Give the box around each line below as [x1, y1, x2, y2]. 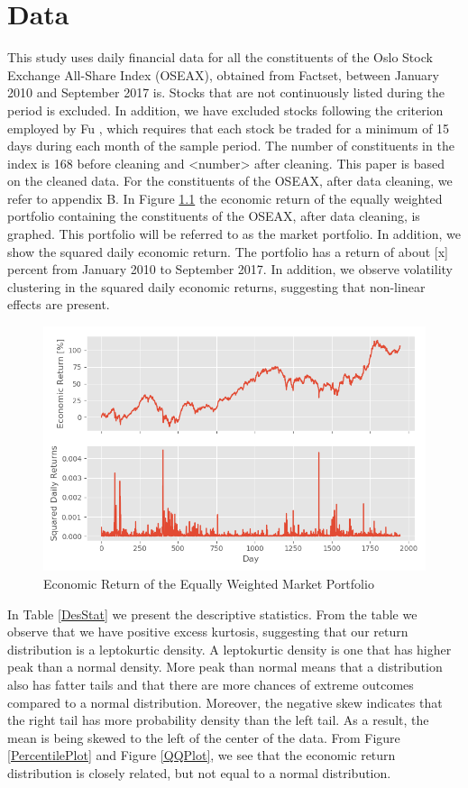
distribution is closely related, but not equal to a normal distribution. [7, 763, 391, 782]
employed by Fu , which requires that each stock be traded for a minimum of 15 [7, 118, 450, 137]
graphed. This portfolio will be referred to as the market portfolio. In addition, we [7, 224, 461, 243]
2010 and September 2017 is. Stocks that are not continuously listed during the [7, 83, 445, 102]
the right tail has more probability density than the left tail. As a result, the [7, 710, 429, 729]
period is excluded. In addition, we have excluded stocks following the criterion [7, 100, 444, 119]
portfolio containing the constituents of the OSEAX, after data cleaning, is [7, 206, 420, 225]
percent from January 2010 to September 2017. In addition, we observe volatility [7, 260, 453, 279]
